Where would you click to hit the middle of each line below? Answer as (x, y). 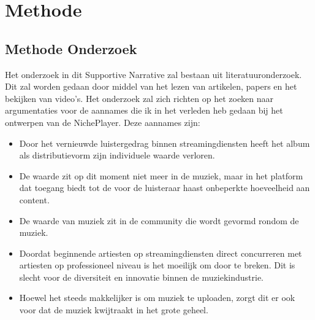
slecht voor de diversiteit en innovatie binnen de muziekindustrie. (141, 277)
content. (34, 199)
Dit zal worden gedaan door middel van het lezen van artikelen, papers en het (151, 86)
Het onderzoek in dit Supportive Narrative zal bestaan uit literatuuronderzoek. (154, 74)
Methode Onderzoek (71, 48)
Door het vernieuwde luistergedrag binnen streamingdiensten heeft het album (165, 143)
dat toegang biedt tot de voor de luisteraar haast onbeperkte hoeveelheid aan (165, 188)
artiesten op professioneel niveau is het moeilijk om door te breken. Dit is (157, 265)
